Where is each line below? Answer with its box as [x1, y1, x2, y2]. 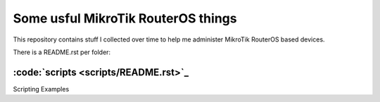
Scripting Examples [13, 84, 70, 93]
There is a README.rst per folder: [13, 48, 111, 56]
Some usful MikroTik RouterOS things [13, 11, 237, 26]
